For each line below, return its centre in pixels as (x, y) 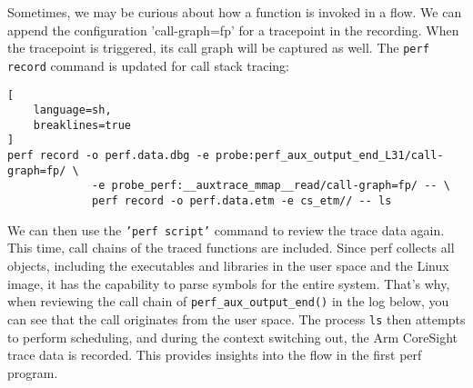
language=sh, (72, 110)
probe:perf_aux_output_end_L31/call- (330, 156)
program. (33, 372)
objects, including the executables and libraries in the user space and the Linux (228, 265)
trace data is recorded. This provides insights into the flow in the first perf (215, 355)
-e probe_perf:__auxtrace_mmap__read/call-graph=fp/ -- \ (271, 186)
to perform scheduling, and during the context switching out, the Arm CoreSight (233, 337)
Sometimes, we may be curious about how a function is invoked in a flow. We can (235, 12)
